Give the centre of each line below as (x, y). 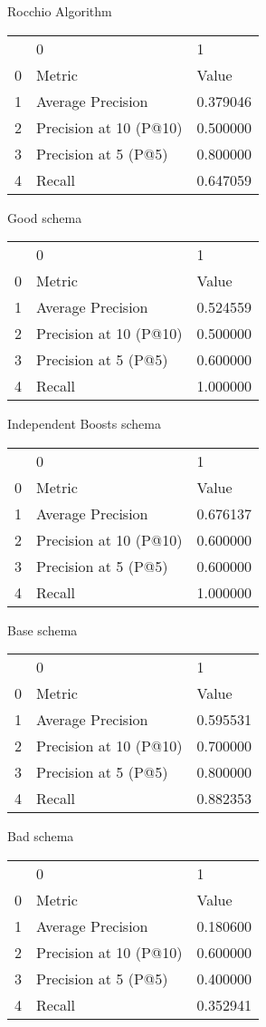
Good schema (45, 217)
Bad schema (41, 836)
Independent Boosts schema (84, 424)
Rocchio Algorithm (60, 11)
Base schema (43, 630)
